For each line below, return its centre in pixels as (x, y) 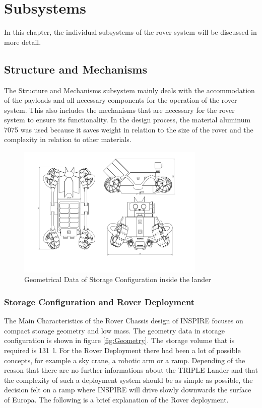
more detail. (23, 42)
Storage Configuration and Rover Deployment (100, 302)
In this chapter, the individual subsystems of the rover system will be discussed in (130, 32)
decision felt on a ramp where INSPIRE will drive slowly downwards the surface (128, 390)
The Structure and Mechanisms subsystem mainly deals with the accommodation (129, 90)
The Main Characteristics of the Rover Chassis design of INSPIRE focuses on (124, 321)
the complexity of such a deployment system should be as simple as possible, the (128, 380)
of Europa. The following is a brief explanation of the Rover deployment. (116, 400)
